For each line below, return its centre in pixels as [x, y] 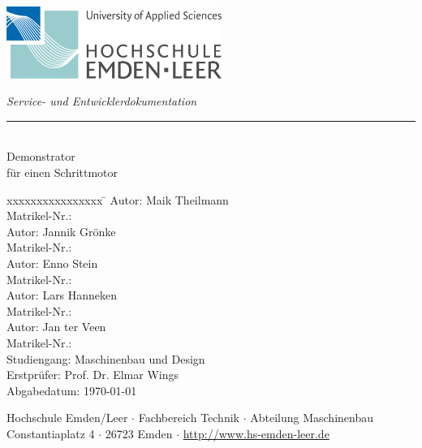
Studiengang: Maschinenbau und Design [106, 358]
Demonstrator [41, 156]
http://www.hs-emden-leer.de [256, 433]
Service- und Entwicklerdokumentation [102, 101]
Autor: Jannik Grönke [61, 231]
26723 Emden [139, 433]
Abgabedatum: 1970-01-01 [72, 390]
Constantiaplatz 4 [51, 433]
